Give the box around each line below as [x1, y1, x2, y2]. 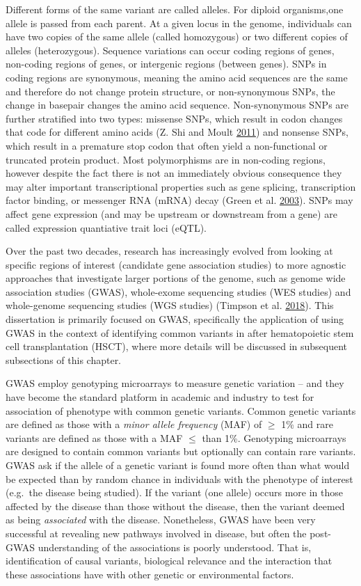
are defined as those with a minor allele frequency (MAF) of [6, 417, 262, 431]
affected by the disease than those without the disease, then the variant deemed [6, 498, 345, 513]
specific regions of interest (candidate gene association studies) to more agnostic [6, 257, 346, 271]
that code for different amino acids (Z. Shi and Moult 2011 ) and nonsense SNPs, [6, 125, 348, 139]
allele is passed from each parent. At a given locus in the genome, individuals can [6, 15, 352, 30]
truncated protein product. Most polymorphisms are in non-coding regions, [6, 152, 326, 166]
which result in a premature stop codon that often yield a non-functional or [6, 138, 328, 152]
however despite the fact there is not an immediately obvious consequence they [6, 166, 342, 180]
